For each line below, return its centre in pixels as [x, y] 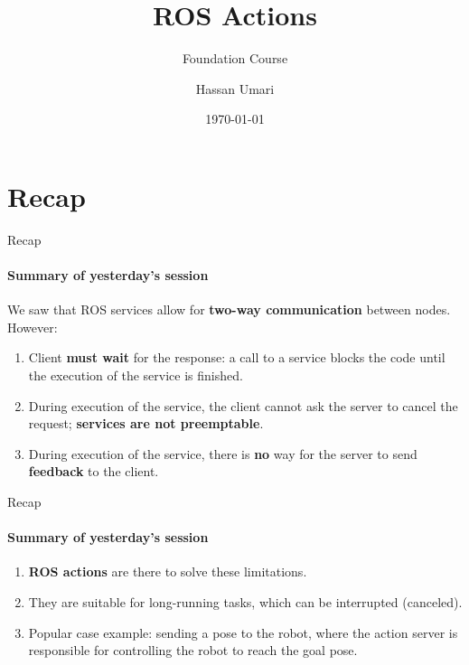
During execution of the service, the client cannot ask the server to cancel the [243, 405]
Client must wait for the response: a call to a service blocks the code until [237, 357]
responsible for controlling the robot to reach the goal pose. [193, 650]
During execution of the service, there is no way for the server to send [223, 453]
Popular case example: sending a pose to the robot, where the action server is [243, 632]
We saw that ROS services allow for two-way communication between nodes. [229, 309]
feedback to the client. [94, 471]
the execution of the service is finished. [136, 375]
